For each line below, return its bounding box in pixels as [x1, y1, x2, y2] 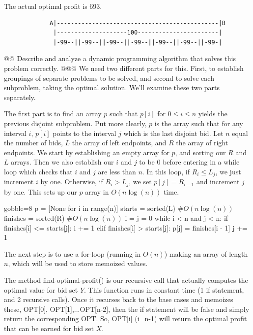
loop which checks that [4, 166, 73, 176]
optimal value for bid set [4, 284, 78, 295]
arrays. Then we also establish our [11, 157, 114, 167]
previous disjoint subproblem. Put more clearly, [4, 118, 147, 128]
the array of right [176, 137, 228, 148]
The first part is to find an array [4, 108, 102, 119]
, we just [215, 166, 241, 176]
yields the [198, 108, 227, 119]
